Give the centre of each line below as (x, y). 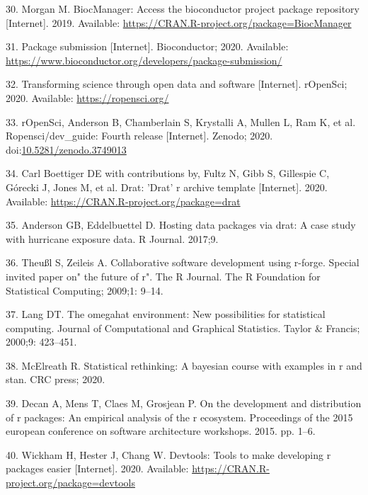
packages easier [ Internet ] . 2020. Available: (97, 468)
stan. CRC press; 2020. (56, 379)
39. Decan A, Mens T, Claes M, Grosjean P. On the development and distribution (184, 403)
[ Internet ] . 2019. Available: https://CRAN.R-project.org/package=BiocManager (179, 22)
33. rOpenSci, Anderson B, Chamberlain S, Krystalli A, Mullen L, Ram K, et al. (181, 121)
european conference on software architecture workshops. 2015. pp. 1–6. (161, 431)
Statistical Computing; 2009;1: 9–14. (85, 290)
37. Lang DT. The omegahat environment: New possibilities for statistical (166, 314)
